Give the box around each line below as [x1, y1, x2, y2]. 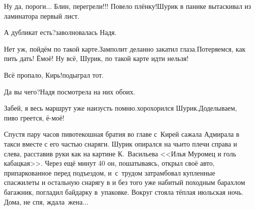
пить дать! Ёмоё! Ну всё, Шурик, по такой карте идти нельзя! [4, 53, 189, 63]
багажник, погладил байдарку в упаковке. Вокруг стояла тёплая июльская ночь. [4, 186, 244, 197]
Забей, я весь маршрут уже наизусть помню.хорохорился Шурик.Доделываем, [4, 103, 237, 113]
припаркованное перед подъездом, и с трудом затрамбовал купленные [4, 167, 215, 178]
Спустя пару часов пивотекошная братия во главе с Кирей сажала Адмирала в [4, 129, 240, 139]
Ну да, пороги [4, 1, 46, 11]
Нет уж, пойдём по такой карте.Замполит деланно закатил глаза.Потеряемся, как [4, 43, 246, 54]
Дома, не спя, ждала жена [4, 196, 83, 207]
